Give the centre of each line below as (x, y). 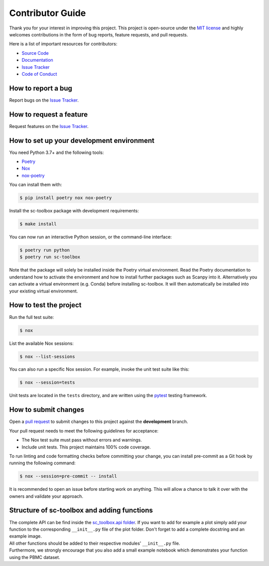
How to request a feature (49, 114)
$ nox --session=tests (47, 383)
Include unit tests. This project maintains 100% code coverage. (86, 447)
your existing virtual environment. (44, 291)
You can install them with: (36, 185)
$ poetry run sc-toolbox (50, 257)
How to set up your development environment (82, 140)
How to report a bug (41, 88)
